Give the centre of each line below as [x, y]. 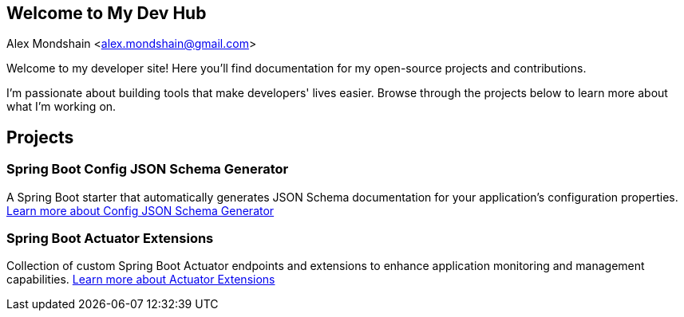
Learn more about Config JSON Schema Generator [140, 210]
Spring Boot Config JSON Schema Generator [148, 169]
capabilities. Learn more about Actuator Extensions [141, 280]
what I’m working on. [61, 107]
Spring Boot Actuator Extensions [110, 239]
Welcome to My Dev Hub [107, 13]
